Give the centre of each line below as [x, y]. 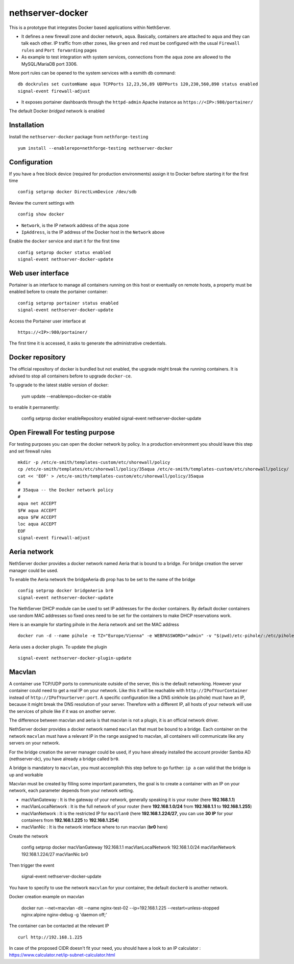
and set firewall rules [30, 451]
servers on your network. [35, 743]
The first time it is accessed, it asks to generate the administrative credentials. [88, 343]
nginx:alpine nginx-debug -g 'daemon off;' [64, 914]
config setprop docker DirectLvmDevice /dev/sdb [77, 192]
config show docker [41, 214]
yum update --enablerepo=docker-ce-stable [66, 396]
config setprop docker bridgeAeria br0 [66, 591]
